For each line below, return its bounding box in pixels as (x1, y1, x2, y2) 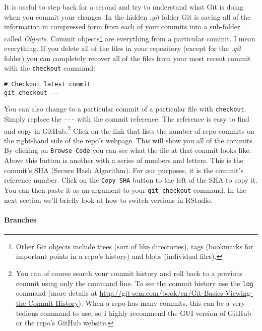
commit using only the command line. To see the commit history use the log (16, 278, 253, 288)
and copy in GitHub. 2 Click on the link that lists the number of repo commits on (4, 124, 254, 136)
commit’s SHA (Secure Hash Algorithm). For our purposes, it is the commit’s (4, 164, 243, 175)
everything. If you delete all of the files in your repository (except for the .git (4, 43, 241, 53)
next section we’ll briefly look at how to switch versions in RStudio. (4, 194, 213, 205)
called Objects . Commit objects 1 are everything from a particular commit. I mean (4, 31, 255, 43)
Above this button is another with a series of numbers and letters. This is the (4, 155, 243, 165)
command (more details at (16, 288, 97, 298)
